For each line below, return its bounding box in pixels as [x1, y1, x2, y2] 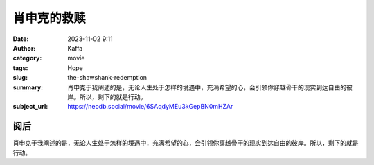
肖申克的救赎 [12, 10, 87, 26]
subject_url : [12, 103, 48, 111]
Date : [12, 35, 29, 43]
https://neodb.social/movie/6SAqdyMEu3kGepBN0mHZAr [67, 103, 233, 111]
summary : [12, 83, 44, 92]
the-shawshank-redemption [67, 73, 148, 82]
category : [12, 54, 42, 62]
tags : [12, 63, 28, 72]
